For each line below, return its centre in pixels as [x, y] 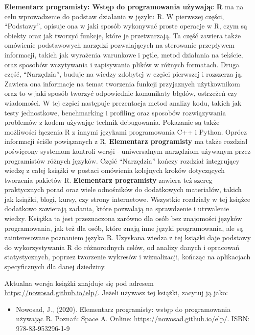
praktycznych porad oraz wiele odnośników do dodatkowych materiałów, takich [123, 189]
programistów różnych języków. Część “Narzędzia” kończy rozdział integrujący [122, 160]
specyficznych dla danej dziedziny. [55, 266]
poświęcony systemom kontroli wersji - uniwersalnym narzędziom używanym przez [127, 151]
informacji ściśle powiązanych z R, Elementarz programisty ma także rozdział [126, 141]
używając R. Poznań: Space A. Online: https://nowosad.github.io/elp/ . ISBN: [133, 319]
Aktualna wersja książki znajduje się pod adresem [79, 283]
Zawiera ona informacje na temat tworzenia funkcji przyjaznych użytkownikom [122, 83]
